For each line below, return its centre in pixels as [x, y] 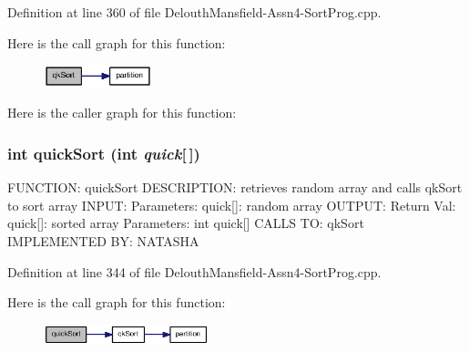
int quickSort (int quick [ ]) [104, 153]
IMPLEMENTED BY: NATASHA [103, 241]
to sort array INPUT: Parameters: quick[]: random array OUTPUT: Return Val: [232, 205]
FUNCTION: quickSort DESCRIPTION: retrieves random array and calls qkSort [235, 187]
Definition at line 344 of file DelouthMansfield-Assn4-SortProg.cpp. [194, 271]
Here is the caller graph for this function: [122, 113]
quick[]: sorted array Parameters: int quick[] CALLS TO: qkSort [186, 223]
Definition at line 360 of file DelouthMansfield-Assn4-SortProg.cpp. [194, 12]
